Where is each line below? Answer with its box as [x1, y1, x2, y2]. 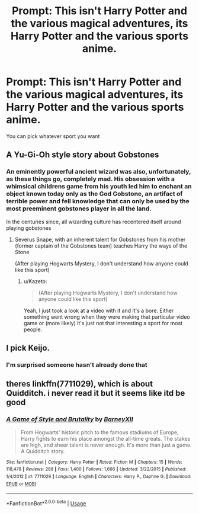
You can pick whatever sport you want [6, 132, 100, 140]
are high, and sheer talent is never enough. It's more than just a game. [20, 441, 192, 448]
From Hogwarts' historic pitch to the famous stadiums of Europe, [20, 428, 179, 436]
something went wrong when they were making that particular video [23, 313, 191, 320]
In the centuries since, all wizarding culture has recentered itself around [6, 218, 182, 225]
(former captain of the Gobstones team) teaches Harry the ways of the [14, 242, 188, 249]
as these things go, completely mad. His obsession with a [6, 175, 175, 183]
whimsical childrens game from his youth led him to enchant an [6, 182, 192, 191]
